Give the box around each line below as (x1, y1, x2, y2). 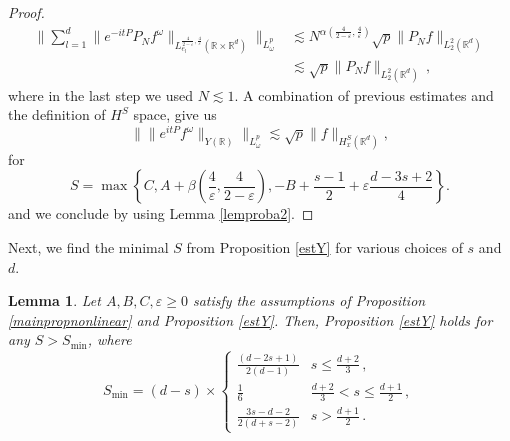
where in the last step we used (8, 84, 193, 105)
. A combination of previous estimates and (234, 84, 494, 105)
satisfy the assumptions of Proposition (192, 290, 426, 311)
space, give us (133, 104, 217, 125)
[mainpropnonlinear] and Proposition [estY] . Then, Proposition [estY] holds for (8, 309, 493, 330)
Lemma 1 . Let (8, 290, 101, 311)
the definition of (8, 104, 106, 125)
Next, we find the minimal (8, 237, 169, 258)
